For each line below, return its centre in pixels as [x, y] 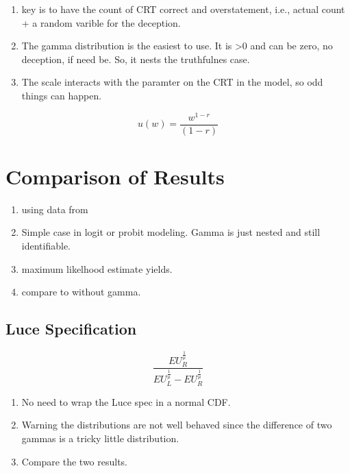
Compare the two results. [75, 461]
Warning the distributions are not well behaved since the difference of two [177, 425]
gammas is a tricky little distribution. [100, 438]
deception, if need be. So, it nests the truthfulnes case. [136, 59]
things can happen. [62, 95]
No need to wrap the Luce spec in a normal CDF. [126, 401]
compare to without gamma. [81, 292]
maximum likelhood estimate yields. [97, 268]
